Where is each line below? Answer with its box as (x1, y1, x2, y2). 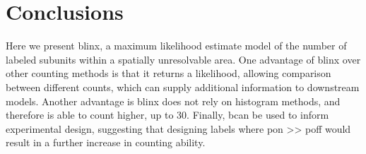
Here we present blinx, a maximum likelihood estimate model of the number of (6, 38, 347, 53)
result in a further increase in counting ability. (6, 135, 206, 150)
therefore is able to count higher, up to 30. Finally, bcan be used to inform (6, 107, 329, 122)
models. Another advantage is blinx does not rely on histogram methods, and (6, 93, 341, 108)
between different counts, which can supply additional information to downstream (6, 79, 360, 94)
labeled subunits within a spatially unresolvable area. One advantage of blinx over (6, 52, 361, 66)
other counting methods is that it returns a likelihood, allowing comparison (6, 66, 331, 81)
